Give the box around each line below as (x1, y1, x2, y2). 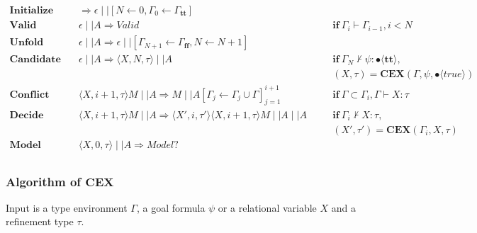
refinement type (6, 214, 74, 229)
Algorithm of (6, 172, 82, 190)
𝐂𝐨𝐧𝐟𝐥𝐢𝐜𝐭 (9, 89, 50, 100)
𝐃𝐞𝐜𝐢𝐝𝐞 (9, 110, 44, 120)
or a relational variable (218, 200, 317, 215)
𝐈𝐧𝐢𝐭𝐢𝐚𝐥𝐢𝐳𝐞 (9, 6, 54, 16)
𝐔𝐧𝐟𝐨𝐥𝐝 (9, 38, 44, 48)
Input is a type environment (6, 200, 128, 215)
